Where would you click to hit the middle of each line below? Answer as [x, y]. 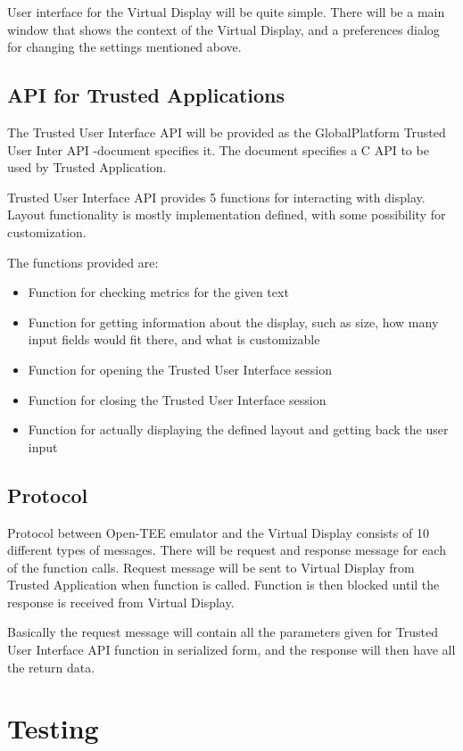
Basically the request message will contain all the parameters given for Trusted [223, 632]
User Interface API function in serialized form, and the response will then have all [231, 650]
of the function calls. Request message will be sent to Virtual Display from [211, 567]
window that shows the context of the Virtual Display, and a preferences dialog [223, 29]
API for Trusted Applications [146, 95]
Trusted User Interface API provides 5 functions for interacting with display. [216, 197]
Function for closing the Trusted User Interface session [177, 399]
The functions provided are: [83, 262]
